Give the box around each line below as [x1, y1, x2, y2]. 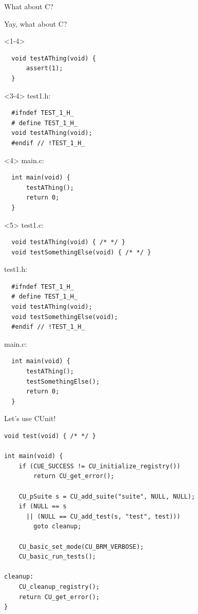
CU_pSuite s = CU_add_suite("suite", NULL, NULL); [18, 492, 195, 500]
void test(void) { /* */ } [4, 432, 96, 440]
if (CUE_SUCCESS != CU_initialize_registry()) [18, 462, 181, 470]
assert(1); [26, 65, 63, 72]
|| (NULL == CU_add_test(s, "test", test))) [26, 512, 181, 520]
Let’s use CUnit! [4, 413, 56, 424]
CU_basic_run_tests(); [18, 553, 96, 561]
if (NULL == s [18, 503, 67, 510]
